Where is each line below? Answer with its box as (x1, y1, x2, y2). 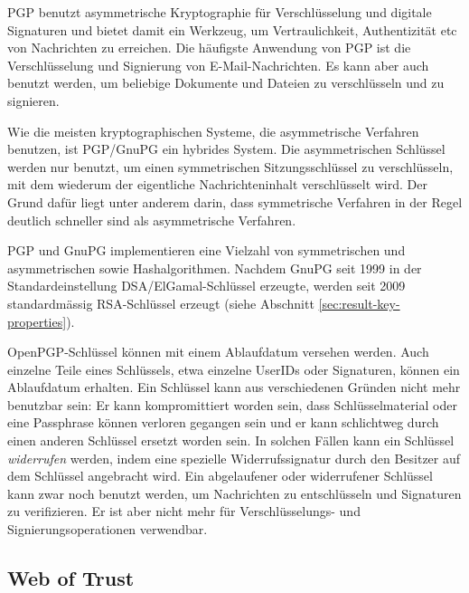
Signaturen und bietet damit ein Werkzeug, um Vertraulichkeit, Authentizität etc (7, 20, 457, 39)
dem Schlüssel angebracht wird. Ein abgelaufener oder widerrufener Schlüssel (7, 466, 433, 485)
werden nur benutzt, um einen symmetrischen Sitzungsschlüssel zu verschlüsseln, (7, 157, 454, 176)
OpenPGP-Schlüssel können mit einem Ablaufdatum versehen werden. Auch (7, 342, 429, 361)
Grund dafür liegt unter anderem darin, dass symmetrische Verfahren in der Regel (7, 192, 463, 211)
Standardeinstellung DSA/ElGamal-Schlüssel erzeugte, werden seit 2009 (7, 276, 406, 295)
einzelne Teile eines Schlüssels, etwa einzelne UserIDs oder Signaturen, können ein (7, 359, 460, 378)
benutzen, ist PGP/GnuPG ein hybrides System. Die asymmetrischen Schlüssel (7, 139, 446, 158)
